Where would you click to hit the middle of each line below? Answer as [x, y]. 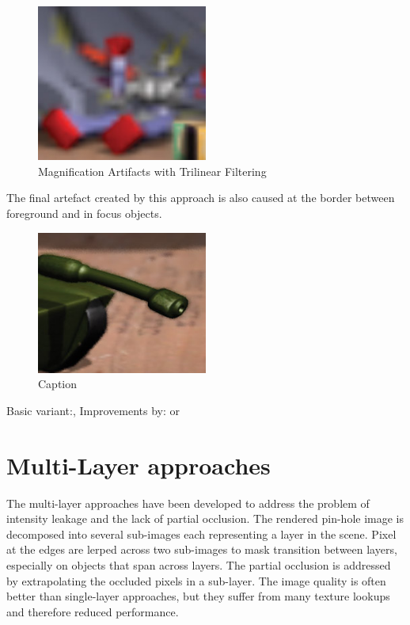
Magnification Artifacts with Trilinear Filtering [152, 171]
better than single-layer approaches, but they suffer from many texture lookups [198, 596]
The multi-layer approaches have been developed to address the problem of [188, 503]
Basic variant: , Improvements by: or [93, 410]
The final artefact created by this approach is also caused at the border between [201, 198]
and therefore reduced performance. [93, 611]
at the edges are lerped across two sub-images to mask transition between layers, [202, 549]
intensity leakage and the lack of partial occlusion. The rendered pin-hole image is [205, 518]
